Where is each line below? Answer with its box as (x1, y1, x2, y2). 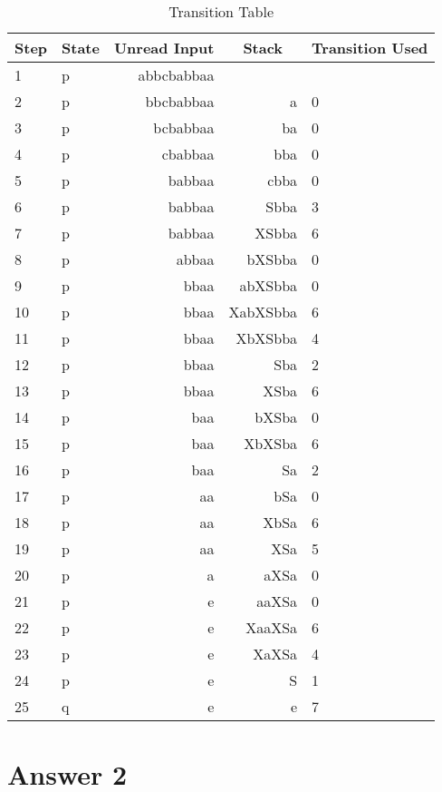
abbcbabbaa (138, 64, 215, 85)
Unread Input (113, 37, 215, 58)
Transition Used (312, 37, 428, 58)
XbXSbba (235, 328, 298, 348)
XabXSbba (228, 301, 298, 322)
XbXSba (244, 433, 298, 454)
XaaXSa (245, 617, 298, 638)
